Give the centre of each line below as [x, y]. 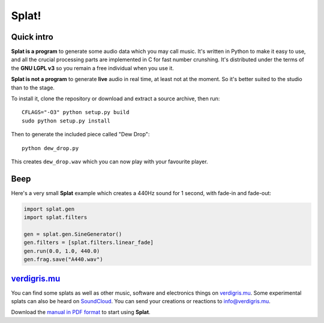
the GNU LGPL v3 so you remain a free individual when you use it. [92, 68]
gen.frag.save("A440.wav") [63, 259]
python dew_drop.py [50, 148]
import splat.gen [49, 209]
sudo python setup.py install [66, 121]
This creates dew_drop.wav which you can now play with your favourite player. [109, 161]
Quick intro [32, 37]
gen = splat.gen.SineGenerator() [73, 234]
